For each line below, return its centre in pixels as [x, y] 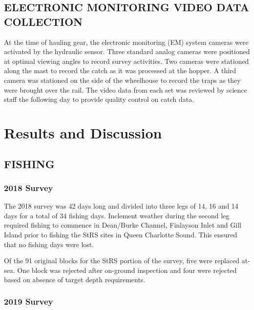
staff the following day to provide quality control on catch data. [99, 99]
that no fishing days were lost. [49, 244]
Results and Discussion [83, 132]
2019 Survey [29, 301]
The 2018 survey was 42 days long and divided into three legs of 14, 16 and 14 [121, 206]
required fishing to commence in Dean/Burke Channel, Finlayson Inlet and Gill [123, 225]
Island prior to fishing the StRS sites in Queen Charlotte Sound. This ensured [121, 234]
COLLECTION [43, 21]
